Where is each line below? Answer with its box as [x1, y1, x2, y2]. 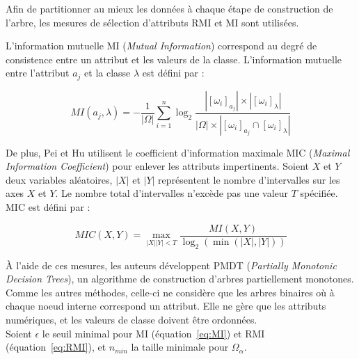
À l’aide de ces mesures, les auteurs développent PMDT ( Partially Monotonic [6, 257, 337, 272]
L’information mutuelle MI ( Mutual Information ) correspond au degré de [6, 38, 317, 53]
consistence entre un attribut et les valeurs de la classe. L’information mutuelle [6, 51, 342, 66]
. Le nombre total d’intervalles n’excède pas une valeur [55, 186, 289, 200]
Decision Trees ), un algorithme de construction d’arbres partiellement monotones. [6, 271, 354, 286]
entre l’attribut [6, 65, 70, 80]
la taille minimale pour [131, 340, 229, 354]
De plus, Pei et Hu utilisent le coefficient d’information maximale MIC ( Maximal [6, 145, 350, 159]
